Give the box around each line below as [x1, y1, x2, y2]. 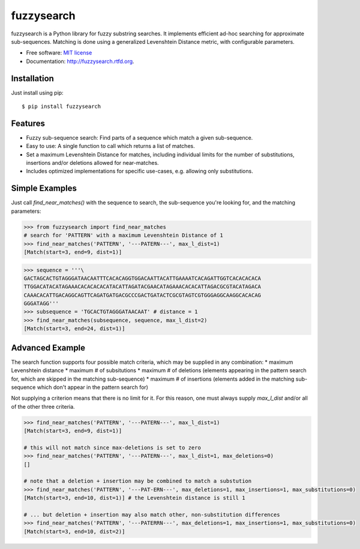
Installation [11, 73, 54, 83]
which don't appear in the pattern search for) [37, 384, 148, 391]
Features [11, 118, 45, 128]
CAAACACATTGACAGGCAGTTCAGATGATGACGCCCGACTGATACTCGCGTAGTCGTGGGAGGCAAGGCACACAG [23, 291, 261, 298]
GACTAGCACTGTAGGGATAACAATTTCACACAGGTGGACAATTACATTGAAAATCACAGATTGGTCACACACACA [23, 274, 261, 282]
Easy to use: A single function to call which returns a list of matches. [26, 143, 195, 150]
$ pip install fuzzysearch [22, 103, 101, 110]
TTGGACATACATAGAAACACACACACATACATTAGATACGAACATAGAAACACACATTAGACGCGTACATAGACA [23, 283, 261, 290]
